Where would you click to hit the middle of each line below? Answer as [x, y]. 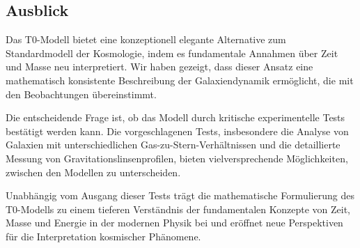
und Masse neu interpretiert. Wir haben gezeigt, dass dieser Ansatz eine [159, 67]
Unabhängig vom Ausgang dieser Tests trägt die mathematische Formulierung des [180, 195]
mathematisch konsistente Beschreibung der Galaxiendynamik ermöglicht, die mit [180, 80]
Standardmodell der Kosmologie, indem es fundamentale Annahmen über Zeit [172, 53]
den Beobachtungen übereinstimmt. [81, 94]
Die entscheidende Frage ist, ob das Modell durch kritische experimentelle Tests [175, 117]
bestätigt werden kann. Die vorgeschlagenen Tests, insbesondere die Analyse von [177, 131]
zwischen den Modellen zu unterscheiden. [93, 172]
